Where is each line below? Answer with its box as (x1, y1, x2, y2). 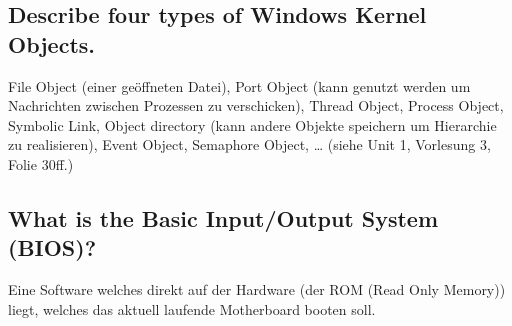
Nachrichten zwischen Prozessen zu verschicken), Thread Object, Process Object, (8, 95, 504, 116)
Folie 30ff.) (8, 153, 74, 174)
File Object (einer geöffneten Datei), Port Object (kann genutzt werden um (8, 75, 471, 96)
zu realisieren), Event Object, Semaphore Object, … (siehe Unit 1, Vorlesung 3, (8, 134, 491, 155)
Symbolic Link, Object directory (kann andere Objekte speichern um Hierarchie (8, 114, 497, 135)
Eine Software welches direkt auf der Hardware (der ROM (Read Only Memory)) (8, 279, 506, 300)
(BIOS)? (8, 232, 97, 263)
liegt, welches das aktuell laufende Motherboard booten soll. (8, 298, 376, 319)
